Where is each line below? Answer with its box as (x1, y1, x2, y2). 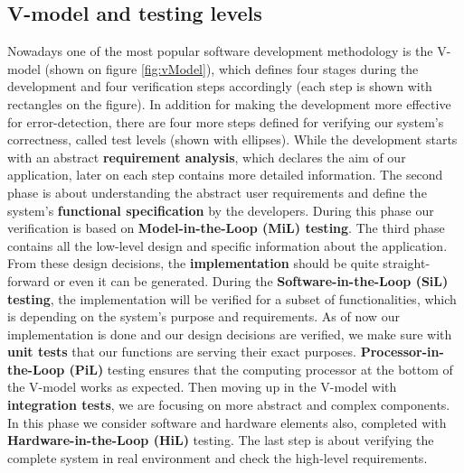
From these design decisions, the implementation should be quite (7, 254, 379, 273)
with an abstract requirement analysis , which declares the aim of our (7, 147, 406, 166)
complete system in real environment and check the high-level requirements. (7, 448, 428, 467)
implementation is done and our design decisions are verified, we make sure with (7, 324, 452, 343)
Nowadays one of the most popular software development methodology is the (7, 42, 433, 60)
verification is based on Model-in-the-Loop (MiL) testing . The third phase (7, 218, 445, 237)
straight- (383, 254, 431, 273)
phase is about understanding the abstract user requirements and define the (7, 182, 427, 201)
